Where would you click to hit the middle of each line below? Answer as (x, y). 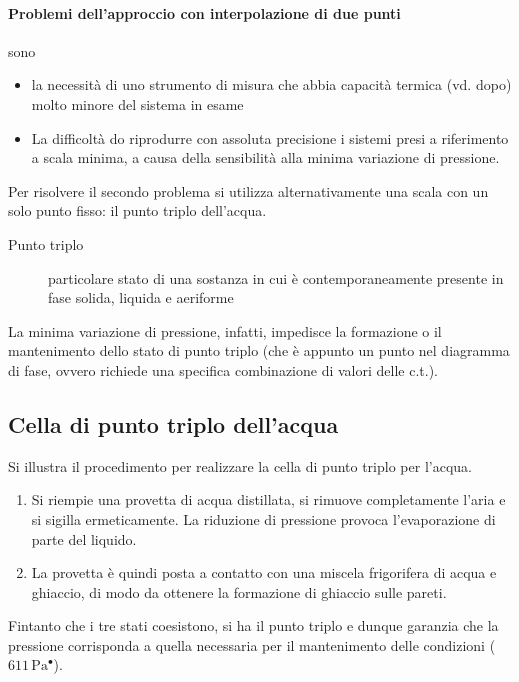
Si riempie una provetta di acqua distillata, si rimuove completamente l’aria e (268, 499)
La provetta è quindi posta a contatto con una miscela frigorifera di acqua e (264, 572)
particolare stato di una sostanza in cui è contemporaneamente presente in (276, 277)
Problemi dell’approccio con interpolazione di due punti (204, 12)
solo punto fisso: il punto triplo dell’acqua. (137, 210)
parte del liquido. (84, 538)
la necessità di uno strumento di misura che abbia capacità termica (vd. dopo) (271, 84)
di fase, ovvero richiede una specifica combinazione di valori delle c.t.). (223, 369)
